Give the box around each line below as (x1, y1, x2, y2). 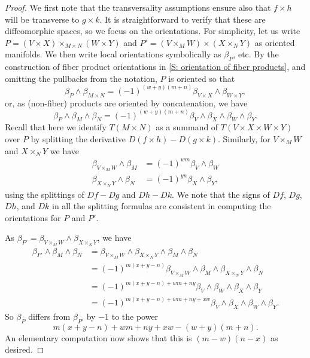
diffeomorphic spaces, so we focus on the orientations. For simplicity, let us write (5, 25, 300, 37)
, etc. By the (233, 48, 279, 60)
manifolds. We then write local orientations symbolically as (5, 48, 221, 60)
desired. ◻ (5, 343, 44, 356)
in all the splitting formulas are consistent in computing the (52, 200, 271, 212)
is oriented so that (168, 72, 235, 84)
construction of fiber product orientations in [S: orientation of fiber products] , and (5, 60, 306, 73)
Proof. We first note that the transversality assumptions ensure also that (5, 1, 271, 13)
